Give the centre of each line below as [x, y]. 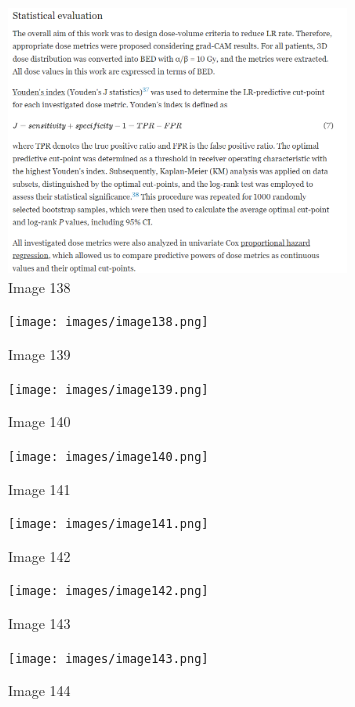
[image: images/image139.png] [108, 389]
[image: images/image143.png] [108, 658]
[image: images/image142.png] [108, 591]
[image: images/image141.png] [108, 524]
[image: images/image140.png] [108, 456]
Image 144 [39, 690]
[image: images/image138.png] [108, 322]
